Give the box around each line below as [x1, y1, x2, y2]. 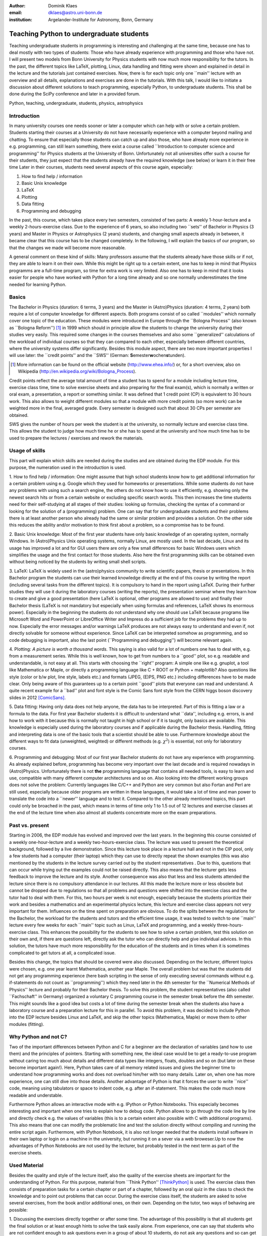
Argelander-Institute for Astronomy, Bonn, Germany [48, 16, 153, 22]
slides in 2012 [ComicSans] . [9, 695, 66, 701]
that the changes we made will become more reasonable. [9, 245, 126, 251]
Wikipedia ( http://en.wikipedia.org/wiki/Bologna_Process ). [18, 368, 136, 374]
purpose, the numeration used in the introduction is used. [9, 465, 126, 471]
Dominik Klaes [48, 3, 78, 8]
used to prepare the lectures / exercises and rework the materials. [9, 435, 143, 441]
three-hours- [217, 922, 244, 928]
